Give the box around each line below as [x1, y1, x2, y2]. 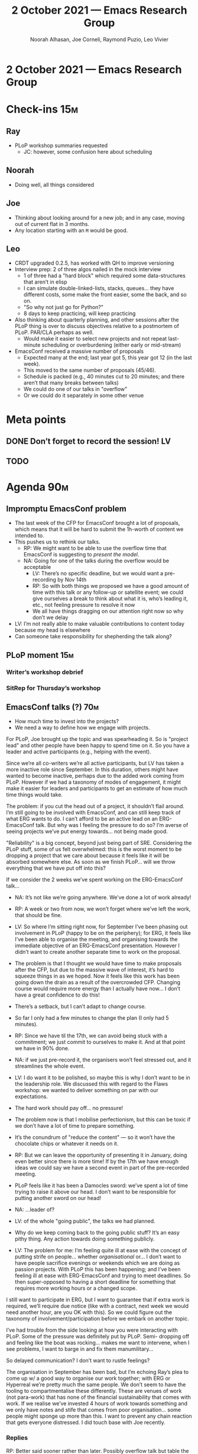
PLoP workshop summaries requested [14, 142, 108, 149]
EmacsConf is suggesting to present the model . [23, 551, 139, 558]
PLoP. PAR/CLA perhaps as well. [14, 329, 94, 336]
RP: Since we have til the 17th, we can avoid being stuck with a [14, 1032, 167, 1039]
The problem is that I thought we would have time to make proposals [14, 960, 182, 967]
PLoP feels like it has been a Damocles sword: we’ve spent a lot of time [14, 1182, 188, 1189]
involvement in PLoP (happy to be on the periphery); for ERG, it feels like [14, 930, 191, 937]
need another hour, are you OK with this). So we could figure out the [6, 1309, 173, 1316]
